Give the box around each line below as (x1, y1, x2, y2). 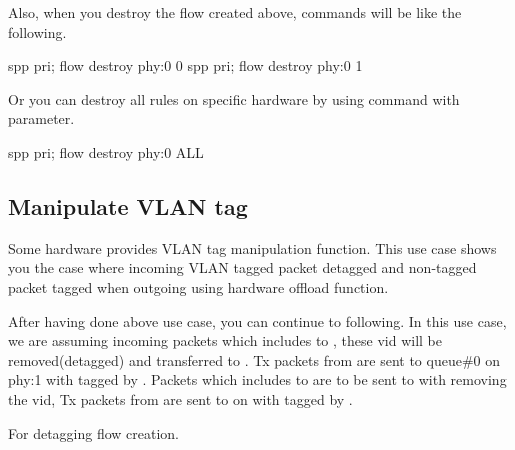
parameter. (8, 108, 75, 129)
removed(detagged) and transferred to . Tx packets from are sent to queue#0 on (8, 349, 500, 370)
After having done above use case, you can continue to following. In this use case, (8, 310, 507, 331)
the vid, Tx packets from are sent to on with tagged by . (8, 388, 353, 409)
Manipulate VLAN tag (8, 190, 248, 221)
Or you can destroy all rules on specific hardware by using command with (8, 88, 460, 109)
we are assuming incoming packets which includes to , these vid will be (8, 330, 442, 351)
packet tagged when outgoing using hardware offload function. (8, 276, 389, 297)
